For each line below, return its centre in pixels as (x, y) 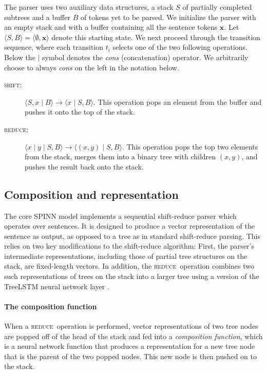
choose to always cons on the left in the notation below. (92, 67)
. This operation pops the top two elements (190, 146)
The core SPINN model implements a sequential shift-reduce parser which (120, 216)
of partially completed (217, 7)
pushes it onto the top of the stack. (80, 112)
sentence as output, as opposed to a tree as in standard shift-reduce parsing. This (132, 236)
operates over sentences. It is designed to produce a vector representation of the (129, 226)
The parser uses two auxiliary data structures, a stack (89, 7)
